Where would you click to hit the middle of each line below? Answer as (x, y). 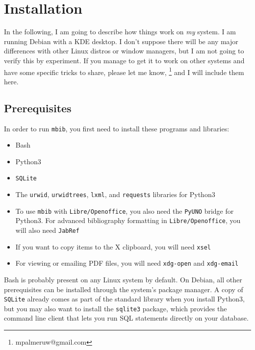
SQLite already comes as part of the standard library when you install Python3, (124, 299)
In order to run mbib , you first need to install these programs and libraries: (117, 128)
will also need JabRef (47, 230)
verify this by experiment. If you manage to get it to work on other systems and (124, 60)
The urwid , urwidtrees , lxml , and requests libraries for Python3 (115, 194)
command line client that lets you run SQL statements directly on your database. (126, 318)
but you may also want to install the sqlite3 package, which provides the (115, 308)
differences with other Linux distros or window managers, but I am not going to (124, 51)
